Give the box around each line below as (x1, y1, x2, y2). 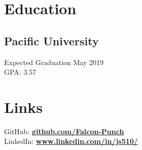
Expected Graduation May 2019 (4, 56, 103, 67)
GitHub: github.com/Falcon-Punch (4, 126, 124, 136)
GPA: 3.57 (4, 67, 37, 77)
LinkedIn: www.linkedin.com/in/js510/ (4, 136, 138, 146)
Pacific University (4, 33, 99, 48)
